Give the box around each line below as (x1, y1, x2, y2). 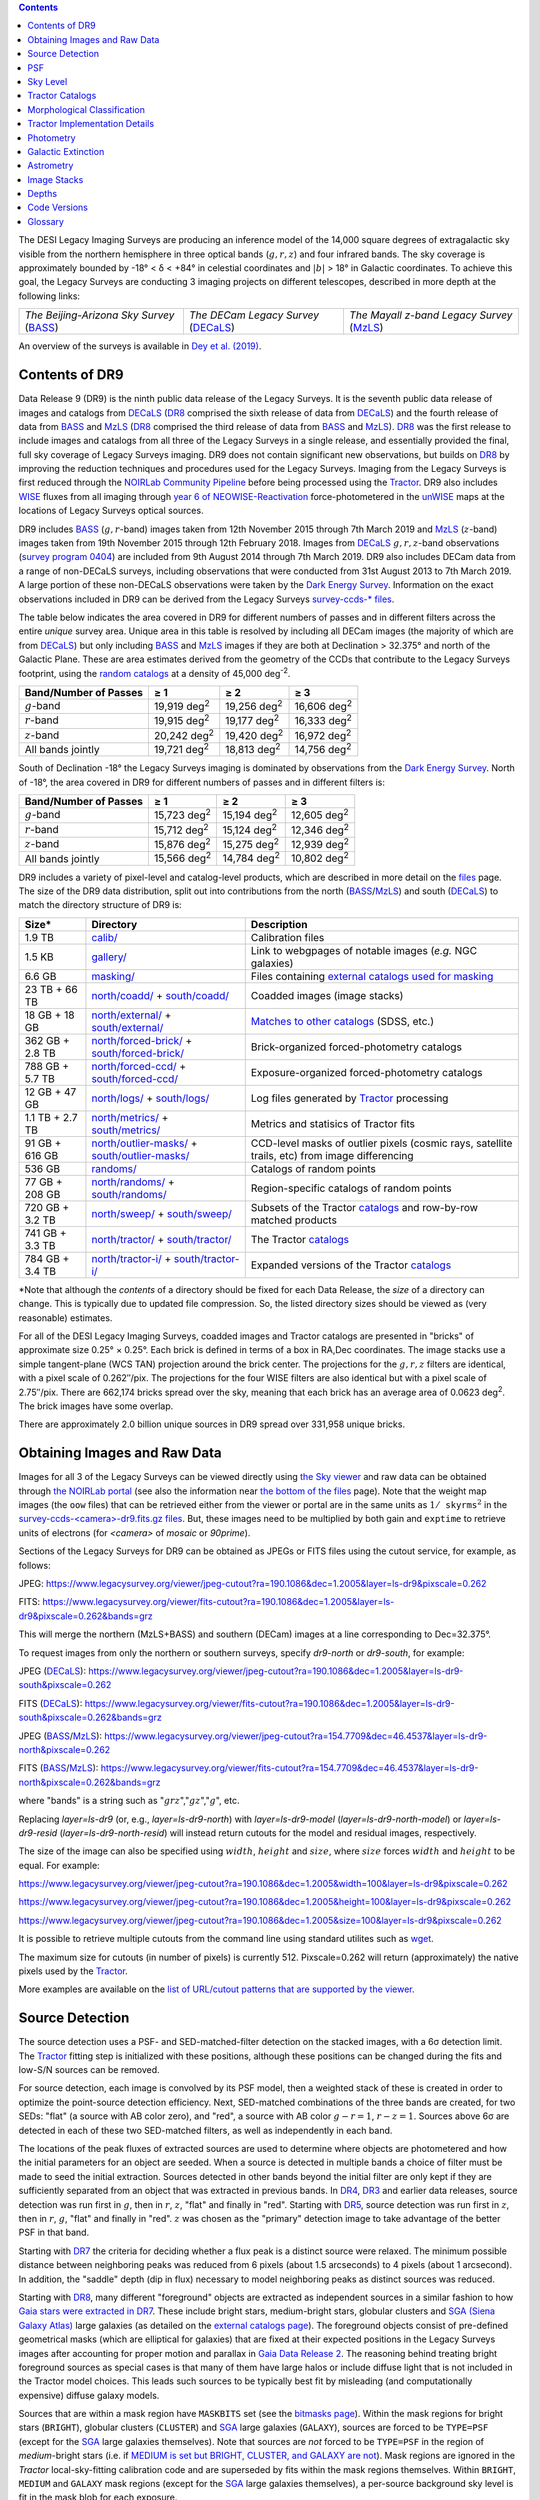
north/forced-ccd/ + (91, 1059, 187, 1073)
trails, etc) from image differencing (250, 1148, 414, 1162)
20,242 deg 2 (153, 726, 215, 743)
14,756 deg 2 (294, 741, 352, 757)
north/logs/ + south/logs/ (91, 1091, 210, 1105)
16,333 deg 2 (294, 712, 352, 728)
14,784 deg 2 (222, 850, 280, 865)
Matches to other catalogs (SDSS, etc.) (250, 1014, 435, 1028)
